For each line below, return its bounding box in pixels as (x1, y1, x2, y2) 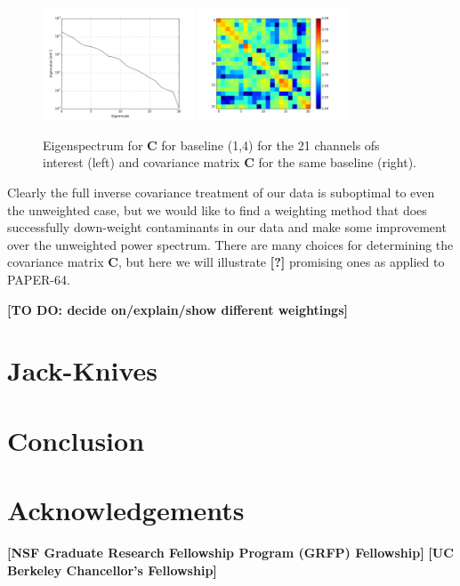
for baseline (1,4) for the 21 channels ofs (161, 135, 380, 154)
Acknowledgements (7, 492, 245, 528)
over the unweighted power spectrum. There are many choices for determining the (7, 235, 454, 253)
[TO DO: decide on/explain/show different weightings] (7, 300, 348, 318)
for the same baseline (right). (258, 153, 417, 172)
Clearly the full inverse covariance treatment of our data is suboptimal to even (7, 182, 435, 201)
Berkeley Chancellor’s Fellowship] (7, 560, 217, 579)
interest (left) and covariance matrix (43, 153, 240, 172)
